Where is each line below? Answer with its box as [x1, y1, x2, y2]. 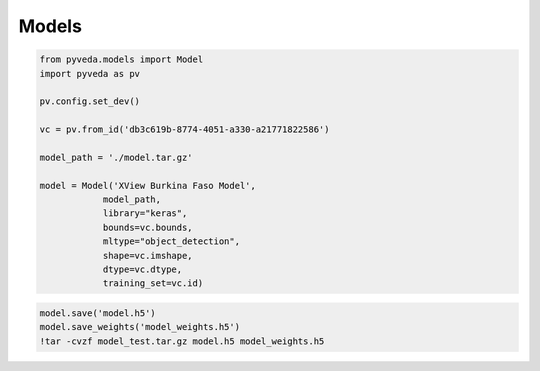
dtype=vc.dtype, [102, 264, 183, 275]
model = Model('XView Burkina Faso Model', [39, 180, 257, 191]
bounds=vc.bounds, [102, 221, 194, 233]
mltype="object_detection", [102, 236, 240, 247]
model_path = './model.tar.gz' [39, 151, 194, 163]
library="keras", [102, 208, 188, 219]
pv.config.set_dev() [39, 96, 140, 107]
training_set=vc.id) [102, 278, 204, 289]
